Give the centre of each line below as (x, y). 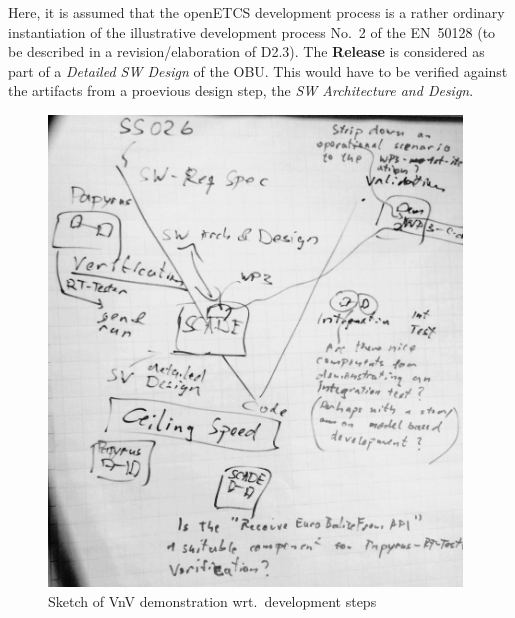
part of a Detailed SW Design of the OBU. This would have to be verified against (258, 70)
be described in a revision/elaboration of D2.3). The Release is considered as (246, 51)
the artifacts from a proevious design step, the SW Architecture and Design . (241, 90)
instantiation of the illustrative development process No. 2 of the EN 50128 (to (252, 31)
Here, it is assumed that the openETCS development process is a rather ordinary (256, 12)
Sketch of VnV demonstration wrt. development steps (212, 601)
